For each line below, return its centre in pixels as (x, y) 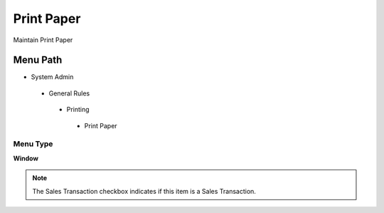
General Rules (69, 93)
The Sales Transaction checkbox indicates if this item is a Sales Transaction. (144, 191)
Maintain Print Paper (43, 40)
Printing (78, 110)
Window (26, 158)
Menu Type (33, 144)
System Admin (52, 77)
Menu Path (38, 60)
